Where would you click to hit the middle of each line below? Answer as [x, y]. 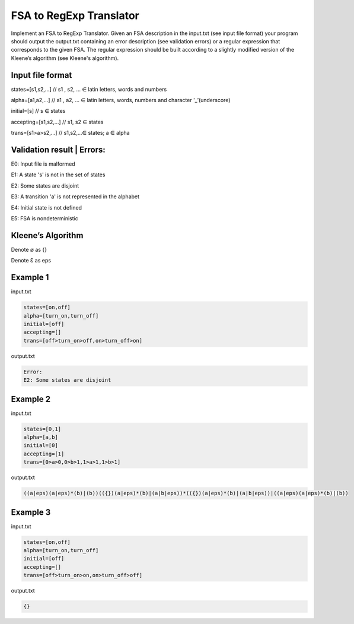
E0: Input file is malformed [43, 164]
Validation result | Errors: [58, 150]
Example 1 [30, 278]
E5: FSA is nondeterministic [44, 218]
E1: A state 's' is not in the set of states [58, 175]
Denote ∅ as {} [29, 249]
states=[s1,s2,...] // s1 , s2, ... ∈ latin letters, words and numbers [89, 89]
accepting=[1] [44, 454]
